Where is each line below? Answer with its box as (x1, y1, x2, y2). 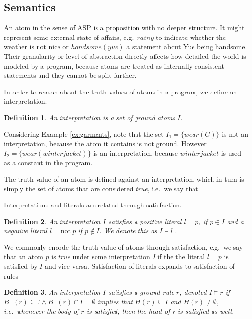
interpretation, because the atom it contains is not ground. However (4, 138, 207, 149)
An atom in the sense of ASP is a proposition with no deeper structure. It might (4, 22, 245, 33)
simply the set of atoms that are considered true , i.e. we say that (4, 183, 198, 193)
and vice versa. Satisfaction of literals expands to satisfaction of (45, 261, 235, 271)
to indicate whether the (155, 32, 226, 42)
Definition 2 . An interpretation (4, 216, 101, 226)
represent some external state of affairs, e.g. (4, 32, 134, 42)
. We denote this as (99, 225, 157, 236)
